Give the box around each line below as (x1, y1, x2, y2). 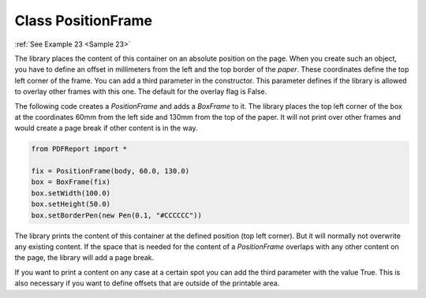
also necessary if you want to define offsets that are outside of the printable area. (14, 278, 280, 288)
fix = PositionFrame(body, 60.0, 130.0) (31, 166, 189, 176)
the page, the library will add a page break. (14, 253, 155, 263)
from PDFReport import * (31, 144, 128, 154)
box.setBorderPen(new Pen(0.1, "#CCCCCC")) (31, 210, 203, 220)
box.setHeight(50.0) (31, 199, 110, 209)
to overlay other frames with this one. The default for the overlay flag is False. (14, 87, 267, 96)
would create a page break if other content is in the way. (14, 123, 198, 133)
